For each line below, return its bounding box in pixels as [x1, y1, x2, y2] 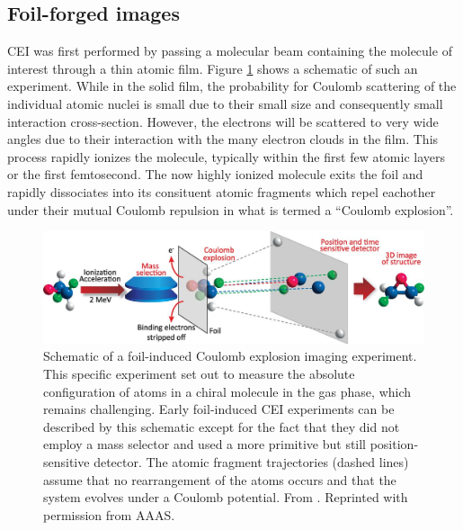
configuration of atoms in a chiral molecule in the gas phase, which [43, 382, 412, 400]
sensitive [43, 452, 90, 471]
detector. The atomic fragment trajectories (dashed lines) [93, 452, 409, 471]
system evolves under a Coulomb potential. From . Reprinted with [43, 488, 408, 507]
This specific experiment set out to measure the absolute [43, 364, 355, 382]
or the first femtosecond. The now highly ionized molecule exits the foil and [7, 165, 423, 184]
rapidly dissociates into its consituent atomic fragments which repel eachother [7, 182, 436, 201]
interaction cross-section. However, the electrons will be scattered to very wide [7, 112, 439, 130]
